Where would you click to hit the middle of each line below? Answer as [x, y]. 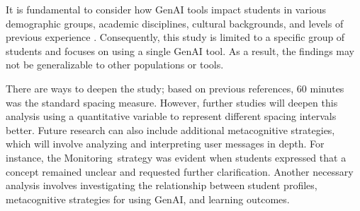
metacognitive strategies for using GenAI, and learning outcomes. [148, 199]
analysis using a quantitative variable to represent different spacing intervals [171, 116]
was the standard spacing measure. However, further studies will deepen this [172, 102]
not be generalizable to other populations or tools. [115, 65]
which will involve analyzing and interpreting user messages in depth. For [165, 144]
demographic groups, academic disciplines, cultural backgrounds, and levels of [175, 23]
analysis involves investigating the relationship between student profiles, [162, 185]
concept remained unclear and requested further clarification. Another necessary [180, 171]
